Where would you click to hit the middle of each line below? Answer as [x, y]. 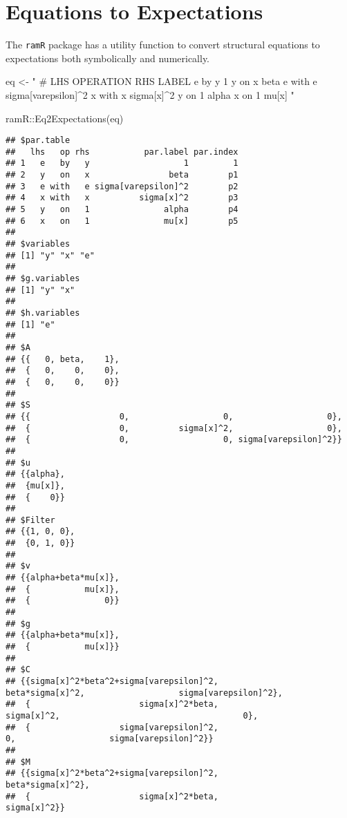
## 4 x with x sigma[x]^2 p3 [122, 198]
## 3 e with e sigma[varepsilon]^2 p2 [122, 186]
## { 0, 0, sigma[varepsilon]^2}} [174, 440]
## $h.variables [43, 313]
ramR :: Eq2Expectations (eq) [65, 118]
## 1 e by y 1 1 [122, 163]
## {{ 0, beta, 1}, [63, 359]
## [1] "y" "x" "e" [50, 255]
